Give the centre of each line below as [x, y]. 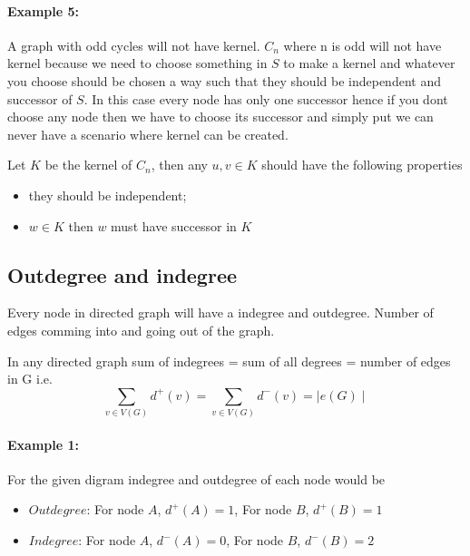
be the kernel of [88, 165]
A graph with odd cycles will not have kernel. [134, 45]
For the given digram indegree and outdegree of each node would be [196, 478]
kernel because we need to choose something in [137, 63]
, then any [179, 165]
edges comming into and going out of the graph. [141, 330]
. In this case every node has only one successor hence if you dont [266, 98]
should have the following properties [362, 165]
